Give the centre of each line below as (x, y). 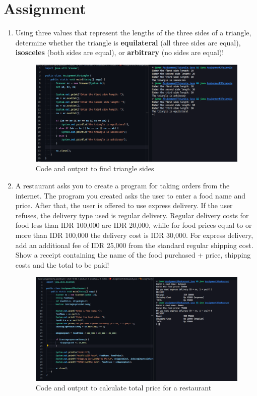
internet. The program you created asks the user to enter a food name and (131, 195)
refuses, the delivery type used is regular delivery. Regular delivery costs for (132, 215)
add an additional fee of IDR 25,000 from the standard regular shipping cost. (134, 245)
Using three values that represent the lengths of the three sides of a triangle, (133, 33)
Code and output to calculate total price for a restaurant (123, 388)
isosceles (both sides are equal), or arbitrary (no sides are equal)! (120, 52)
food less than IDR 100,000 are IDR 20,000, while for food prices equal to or (134, 225)
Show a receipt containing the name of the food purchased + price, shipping (133, 255)
